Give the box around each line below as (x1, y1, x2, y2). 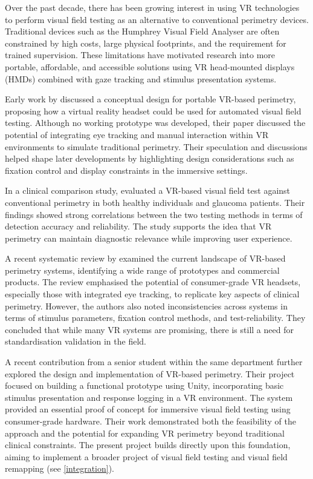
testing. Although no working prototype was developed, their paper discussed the (5, 116, 306, 129)
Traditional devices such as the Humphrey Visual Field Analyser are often (5, 25, 280, 38)
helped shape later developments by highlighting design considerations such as (5, 152, 294, 165)
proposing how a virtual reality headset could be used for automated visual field (5, 104, 302, 117)
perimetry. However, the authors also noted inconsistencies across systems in (5, 299, 288, 312)
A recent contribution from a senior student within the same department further (5, 355, 303, 368)
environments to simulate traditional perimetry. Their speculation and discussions (5, 140, 308, 153)
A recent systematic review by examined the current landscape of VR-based (5, 252, 286, 265)
